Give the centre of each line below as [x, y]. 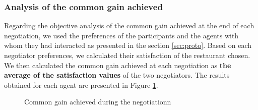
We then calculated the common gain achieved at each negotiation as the [118, 65]
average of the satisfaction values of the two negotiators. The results [117, 75]
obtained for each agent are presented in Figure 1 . [81, 85]
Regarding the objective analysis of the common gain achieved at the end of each [129, 25]
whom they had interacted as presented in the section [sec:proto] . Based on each [128, 45]
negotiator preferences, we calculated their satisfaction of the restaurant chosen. [127, 55]
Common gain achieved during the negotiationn [98, 102]
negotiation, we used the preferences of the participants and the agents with [121, 35]
